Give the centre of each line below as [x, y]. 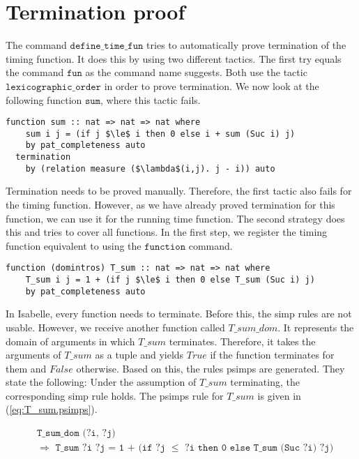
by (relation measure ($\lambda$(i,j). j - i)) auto [150, 168]
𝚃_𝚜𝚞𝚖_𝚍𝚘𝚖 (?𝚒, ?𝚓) [76, 434]
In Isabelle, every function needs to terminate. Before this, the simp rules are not [179, 314]
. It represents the [316, 327]
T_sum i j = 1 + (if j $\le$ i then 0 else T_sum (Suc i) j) [170, 280]
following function [44, 99]
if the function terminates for [272, 355]
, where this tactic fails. [151, 99]
